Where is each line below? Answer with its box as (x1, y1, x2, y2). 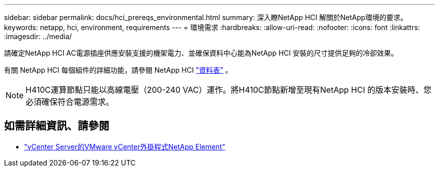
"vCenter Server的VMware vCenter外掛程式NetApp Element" (24, 142, 226, 151)
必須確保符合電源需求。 (26, 97, 114, 107)
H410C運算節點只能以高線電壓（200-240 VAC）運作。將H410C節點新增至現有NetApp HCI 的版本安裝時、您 (26, 85, 431, 95)
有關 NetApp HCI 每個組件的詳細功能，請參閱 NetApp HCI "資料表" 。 (4, 66, 233, 74)
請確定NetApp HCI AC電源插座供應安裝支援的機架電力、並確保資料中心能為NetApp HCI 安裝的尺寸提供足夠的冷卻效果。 (4, 49, 398, 57)
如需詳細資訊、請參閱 (4, 119, 109, 132)
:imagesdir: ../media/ (4, 32, 72, 41)
